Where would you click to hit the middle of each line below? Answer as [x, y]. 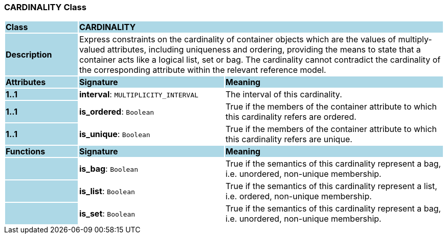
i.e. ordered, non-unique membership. [298, 196]
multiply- [415, 39]
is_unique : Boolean [115, 134]
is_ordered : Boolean [117, 112]
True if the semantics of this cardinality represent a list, [331, 186]
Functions [26, 152]
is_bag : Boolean [108, 169]
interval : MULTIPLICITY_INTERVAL [139, 95]
